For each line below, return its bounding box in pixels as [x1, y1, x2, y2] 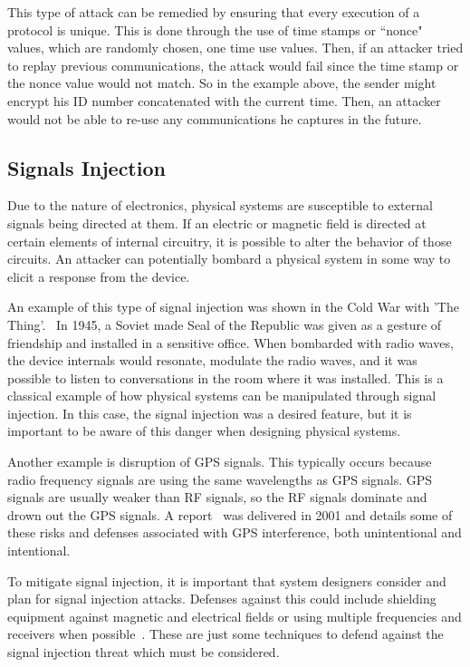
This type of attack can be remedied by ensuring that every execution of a [7, 3, 420, 21]
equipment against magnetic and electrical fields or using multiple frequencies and [7, 606, 462, 625]
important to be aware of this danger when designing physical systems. [7, 421, 401, 440]
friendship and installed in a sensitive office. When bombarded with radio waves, [7, 333, 454, 352]
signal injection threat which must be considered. [7, 643, 280, 662]
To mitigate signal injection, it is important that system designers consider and [7, 571, 446, 590]
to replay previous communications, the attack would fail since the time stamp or [7, 55, 459, 74]
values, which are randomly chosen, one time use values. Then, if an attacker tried [7, 38, 464, 57]
